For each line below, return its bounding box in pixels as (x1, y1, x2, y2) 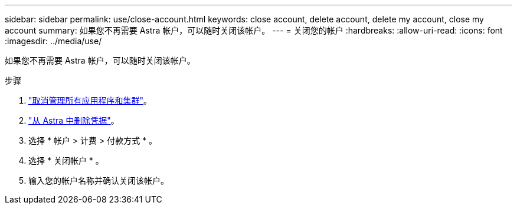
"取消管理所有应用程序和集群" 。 (28, 95, 152, 105)
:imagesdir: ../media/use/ (5, 36, 102, 46)
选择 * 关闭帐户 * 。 (28, 155, 104, 165)
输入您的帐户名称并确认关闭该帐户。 (28, 175, 169, 185)
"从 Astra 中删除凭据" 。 (28, 115, 119, 125)
